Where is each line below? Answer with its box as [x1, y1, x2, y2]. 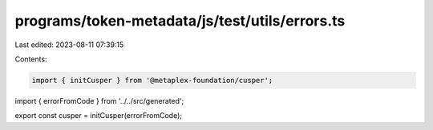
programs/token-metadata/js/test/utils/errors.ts [14, 12, 346, 30]
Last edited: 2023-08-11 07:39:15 [14, 40, 124, 49]
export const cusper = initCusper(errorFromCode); [14, 111, 182, 120]
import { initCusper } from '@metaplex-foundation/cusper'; [31, 76, 273, 85]
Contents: [14, 54, 47, 64]
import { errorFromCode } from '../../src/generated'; [14, 96, 184, 105]
